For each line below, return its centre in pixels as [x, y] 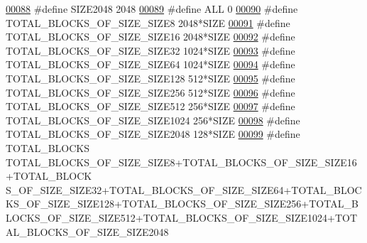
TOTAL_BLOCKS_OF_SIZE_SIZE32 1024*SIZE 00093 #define [150, 50]
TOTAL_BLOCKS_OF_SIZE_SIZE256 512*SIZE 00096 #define [150, 92]
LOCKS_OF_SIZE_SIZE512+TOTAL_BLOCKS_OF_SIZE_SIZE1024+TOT [182, 217]
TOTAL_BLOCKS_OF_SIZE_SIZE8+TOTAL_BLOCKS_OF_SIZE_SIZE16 [181, 162]
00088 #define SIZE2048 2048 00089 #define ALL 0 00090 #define [152, 9]
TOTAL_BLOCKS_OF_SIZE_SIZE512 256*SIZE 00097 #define [150, 106]
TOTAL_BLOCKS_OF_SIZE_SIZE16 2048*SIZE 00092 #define [150, 37]
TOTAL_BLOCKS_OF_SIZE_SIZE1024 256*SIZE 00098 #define [153, 120]
